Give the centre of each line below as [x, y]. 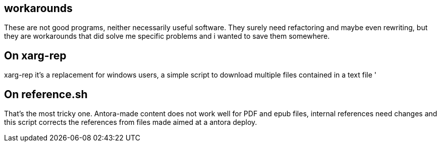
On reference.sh [46, 94]
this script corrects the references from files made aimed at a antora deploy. [131, 122]
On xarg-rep [35, 55]
